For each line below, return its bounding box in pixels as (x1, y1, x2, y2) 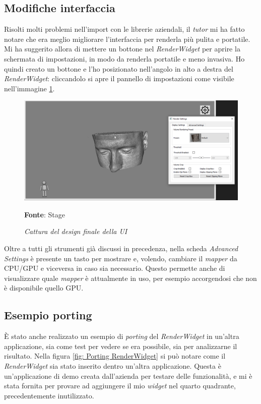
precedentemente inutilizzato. (4, 390, 94, 400)
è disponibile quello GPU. (4, 282, 84, 293)
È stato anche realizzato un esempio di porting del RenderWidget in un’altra (4, 331, 239, 341)
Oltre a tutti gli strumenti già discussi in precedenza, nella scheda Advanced (4, 243, 238, 254)
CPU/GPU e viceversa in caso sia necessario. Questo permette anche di (4, 263, 225, 273)
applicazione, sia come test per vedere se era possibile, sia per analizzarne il (4, 340, 237, 351)
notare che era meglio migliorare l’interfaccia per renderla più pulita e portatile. (4, 33, 250, 44)
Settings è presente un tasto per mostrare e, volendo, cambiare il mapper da (4, 253, 237, 263)
